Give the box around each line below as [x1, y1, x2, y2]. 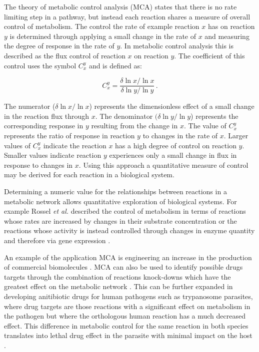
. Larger [223, 130, 248, 140]
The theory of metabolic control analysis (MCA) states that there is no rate [4, 1, 237, 11]
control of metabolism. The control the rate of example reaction [4, 21, 199, 31]
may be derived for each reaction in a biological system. [4, 169, 174, 180]
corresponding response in [4, 120, 83, 131]
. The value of [183, 120, 226, 131]
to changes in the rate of [142, 130, 218, 140]
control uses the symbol [4, 60, 76, 70]
